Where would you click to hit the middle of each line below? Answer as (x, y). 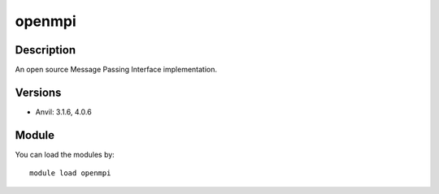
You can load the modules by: (65, 154)
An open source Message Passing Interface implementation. (116, 70)
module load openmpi (70, 173)
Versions (38, 92)
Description (46, 50)
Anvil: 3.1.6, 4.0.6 (64, 112)
